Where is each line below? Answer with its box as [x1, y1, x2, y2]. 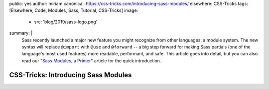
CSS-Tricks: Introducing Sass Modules [9, 71, 132, 79]
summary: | [9, 30, 33, 36]
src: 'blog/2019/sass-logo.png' [34, 19, 98, 25]
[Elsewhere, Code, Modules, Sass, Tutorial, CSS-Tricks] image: [9, 7, 138, 13]
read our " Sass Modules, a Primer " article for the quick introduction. [21, 57, 161, 64]
